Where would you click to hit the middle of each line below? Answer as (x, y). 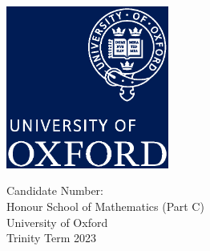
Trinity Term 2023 (52, 238)
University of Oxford (57, 222)
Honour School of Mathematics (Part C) (105, 206)
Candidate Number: (55, 190)
